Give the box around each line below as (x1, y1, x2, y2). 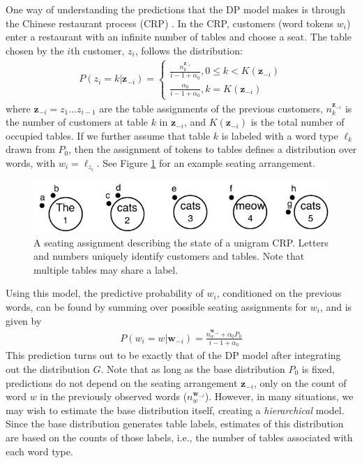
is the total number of (250, 115, 345, 129)
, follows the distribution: (135, 43, 243, 57)
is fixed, (301, 362, 335, 376)
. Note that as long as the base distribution (100, 362, 285, 376)
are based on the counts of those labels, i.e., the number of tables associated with (6, 430, 353, 444)
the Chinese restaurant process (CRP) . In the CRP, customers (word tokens (6, 15, 334, 30)
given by (6, 313, 42, 328)
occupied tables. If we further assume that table (6, 128, 211, 142)
